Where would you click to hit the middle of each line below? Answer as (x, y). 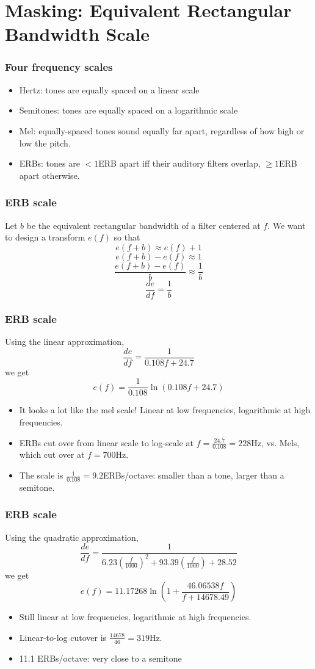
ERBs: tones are (49, 163)
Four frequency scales (59, 67)
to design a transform (45, 237)
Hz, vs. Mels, (275, 442)
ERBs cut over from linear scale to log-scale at (106, 442)
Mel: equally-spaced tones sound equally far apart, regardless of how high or (162, 130)
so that (127, 237)
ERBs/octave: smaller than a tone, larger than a (194, 475)
